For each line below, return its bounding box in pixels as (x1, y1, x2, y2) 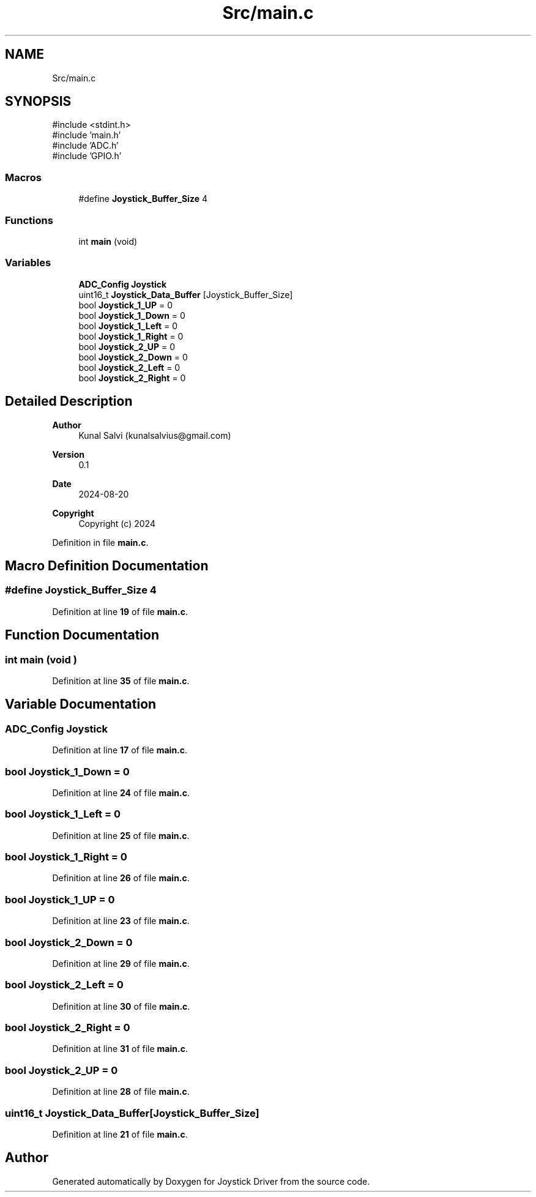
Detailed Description (5, 393, 133, 409)
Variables (5, 256, 51, 269)
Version (52, 449, 84, 460)
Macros (5, 171, 42, 184)
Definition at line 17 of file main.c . (52, 745, 188, 756)
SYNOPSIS (5, 94, 72, 110)
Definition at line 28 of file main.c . (52, 1086, 190, 1097)
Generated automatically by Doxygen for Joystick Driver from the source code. (52, 1176, 370, 1187)
